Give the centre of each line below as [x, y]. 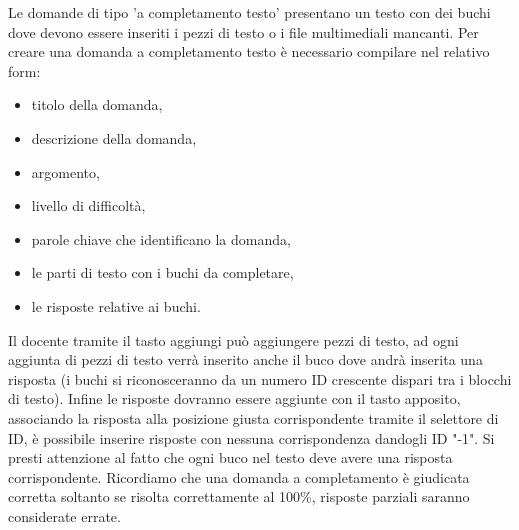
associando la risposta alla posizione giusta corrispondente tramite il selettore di [253, 417]
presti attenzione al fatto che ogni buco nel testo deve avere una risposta [230, 457]
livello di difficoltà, [88, 205]
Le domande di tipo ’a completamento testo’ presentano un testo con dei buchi [249, 12]
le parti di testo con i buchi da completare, [162, 272]
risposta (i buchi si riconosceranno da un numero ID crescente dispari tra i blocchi [260, 378]
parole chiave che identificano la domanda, [161, 238]
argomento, [65, 171]
